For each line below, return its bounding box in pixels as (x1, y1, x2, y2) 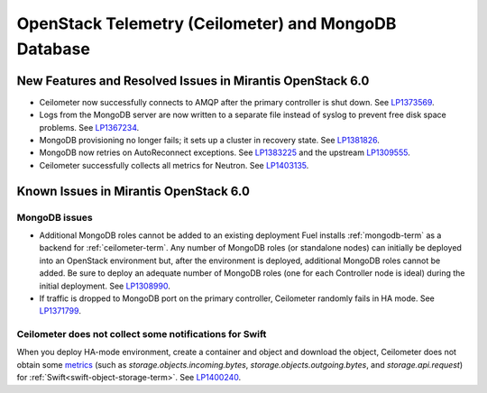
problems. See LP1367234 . (39, 122, 140, 133)
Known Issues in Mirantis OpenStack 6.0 (16, 183, 250, 198)
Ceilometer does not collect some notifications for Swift (16, 328, 267, 341)
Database (16, 39, 90, 59)
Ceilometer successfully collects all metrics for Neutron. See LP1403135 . (39, 160, 309, 170)
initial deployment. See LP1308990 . (39, 280, 170, 291)
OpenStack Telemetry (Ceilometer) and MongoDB (16, 14, 397, 33)
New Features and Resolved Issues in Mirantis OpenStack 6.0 (16, 73, 370, 88)
